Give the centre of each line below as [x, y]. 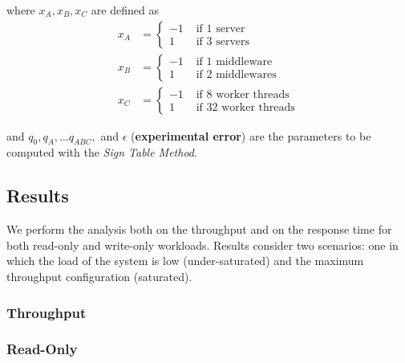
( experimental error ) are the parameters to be [251, 135]
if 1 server [221, 29]
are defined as [125, 10]
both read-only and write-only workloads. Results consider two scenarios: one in [202, 245]
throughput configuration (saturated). [99, 277]
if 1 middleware [234, 62]
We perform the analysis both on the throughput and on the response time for [199, 229]
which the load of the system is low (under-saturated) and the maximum [185, 261]
